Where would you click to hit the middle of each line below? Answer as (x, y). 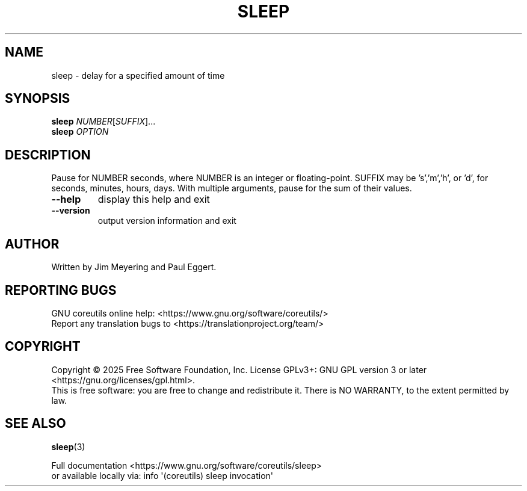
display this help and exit (154, 199)
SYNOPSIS (38, 99)
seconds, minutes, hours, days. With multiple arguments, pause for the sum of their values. (232, 188)
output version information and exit (167, 221)
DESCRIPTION (48, 155)
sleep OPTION (80, 132)
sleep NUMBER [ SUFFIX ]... (103, 122)
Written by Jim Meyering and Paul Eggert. (134, 267)
